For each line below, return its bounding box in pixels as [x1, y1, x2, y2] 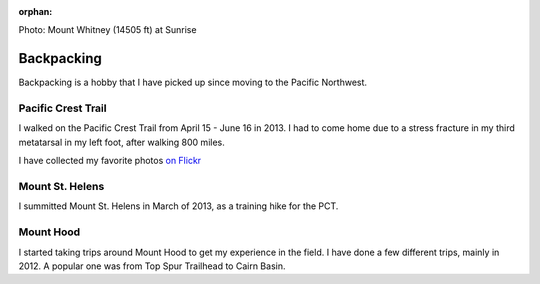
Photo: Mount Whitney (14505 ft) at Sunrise [18, 24, 197, 36]
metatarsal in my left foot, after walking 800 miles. [18, 136, 225, 148]
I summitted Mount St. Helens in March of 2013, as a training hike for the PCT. [18, 200, 339, 212]
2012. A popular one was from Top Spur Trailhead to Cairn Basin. [18, 260, 286, 272]
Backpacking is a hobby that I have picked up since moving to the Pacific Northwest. [18, 76, 368, 89]
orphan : [18, 6, 53, 17]
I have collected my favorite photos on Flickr [18, 155, 202, 167]
